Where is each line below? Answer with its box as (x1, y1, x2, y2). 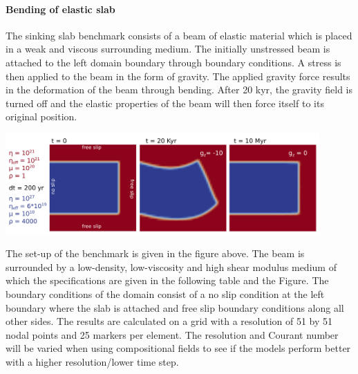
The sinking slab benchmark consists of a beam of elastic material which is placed (6, 28, 352, 42)
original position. (6, 109, 77, 124)
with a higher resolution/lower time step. (6, 355, 179, 369)
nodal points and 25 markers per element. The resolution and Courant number (6, 327, 339, 342)
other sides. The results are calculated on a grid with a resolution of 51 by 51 (6, 314, 333, 328)
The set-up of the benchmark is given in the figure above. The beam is (6, 246, 305, 261)
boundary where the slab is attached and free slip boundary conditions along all (6, 300, 344, 315)
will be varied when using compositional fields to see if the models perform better (6, 341, 351, 355)
